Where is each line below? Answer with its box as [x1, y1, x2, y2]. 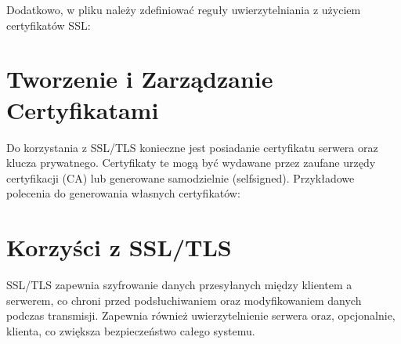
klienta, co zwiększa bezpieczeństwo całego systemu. [6, 322, 255, 339]
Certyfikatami [6, 93, 159, 125]
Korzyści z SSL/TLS [6, 231, 232, 263]
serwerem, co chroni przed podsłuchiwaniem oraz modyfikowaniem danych [6, 291, 362, 308]
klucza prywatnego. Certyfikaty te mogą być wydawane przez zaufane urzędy [6, 154, 376, 171]
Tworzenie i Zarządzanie [6, 63, 273, 95]
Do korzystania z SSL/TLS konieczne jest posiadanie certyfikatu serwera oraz [6, 139, 378, 155]
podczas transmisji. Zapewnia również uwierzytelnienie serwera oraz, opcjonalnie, [6, 307, 396, 324]
